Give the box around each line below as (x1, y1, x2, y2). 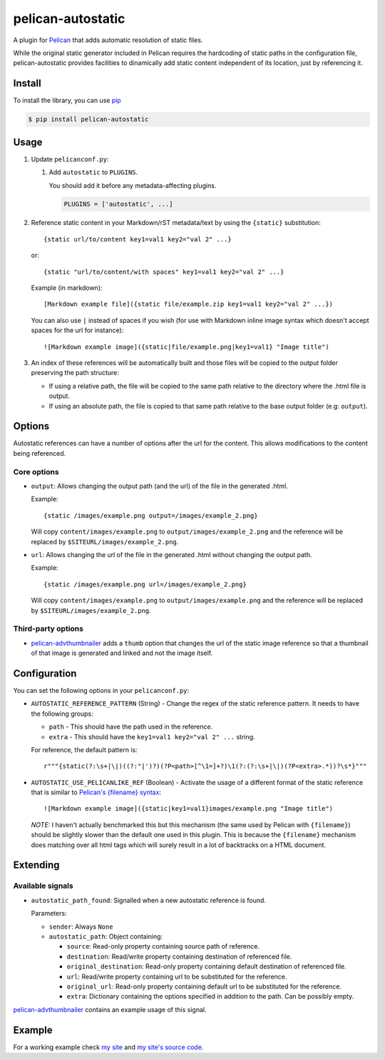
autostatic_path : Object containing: (48, 932, 163, 941)
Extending (13, 859, 60, 871)
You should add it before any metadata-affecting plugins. (48, 181, 217, 189)
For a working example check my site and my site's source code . (13, 1043, 204, 1051)
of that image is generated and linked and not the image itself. (31, 649, 213, 657)
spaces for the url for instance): (31, 326, 124, 335)
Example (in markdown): (31, 284, 103, 292)
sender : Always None (48, 922, 113, 931)
